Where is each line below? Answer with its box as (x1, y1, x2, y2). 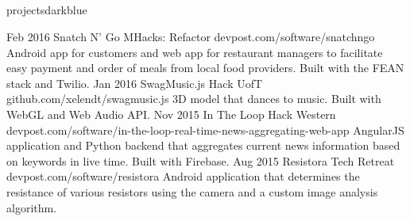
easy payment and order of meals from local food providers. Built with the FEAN (6, 59, 404, 76)
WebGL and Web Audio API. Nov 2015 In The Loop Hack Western (6, 105, 336, 122)
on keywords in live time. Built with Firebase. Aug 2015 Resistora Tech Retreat (6, 152, 395, 169)
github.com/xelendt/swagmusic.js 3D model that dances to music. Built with (6, 90, 381, 107)
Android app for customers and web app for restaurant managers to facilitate (6, 44, 383, 60)
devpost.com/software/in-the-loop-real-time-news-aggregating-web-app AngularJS (6, 121, 404, 138)
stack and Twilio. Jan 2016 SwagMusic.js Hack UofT (6, 74, 263, 91)
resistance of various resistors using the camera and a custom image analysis (6, 183, 378, 200)
